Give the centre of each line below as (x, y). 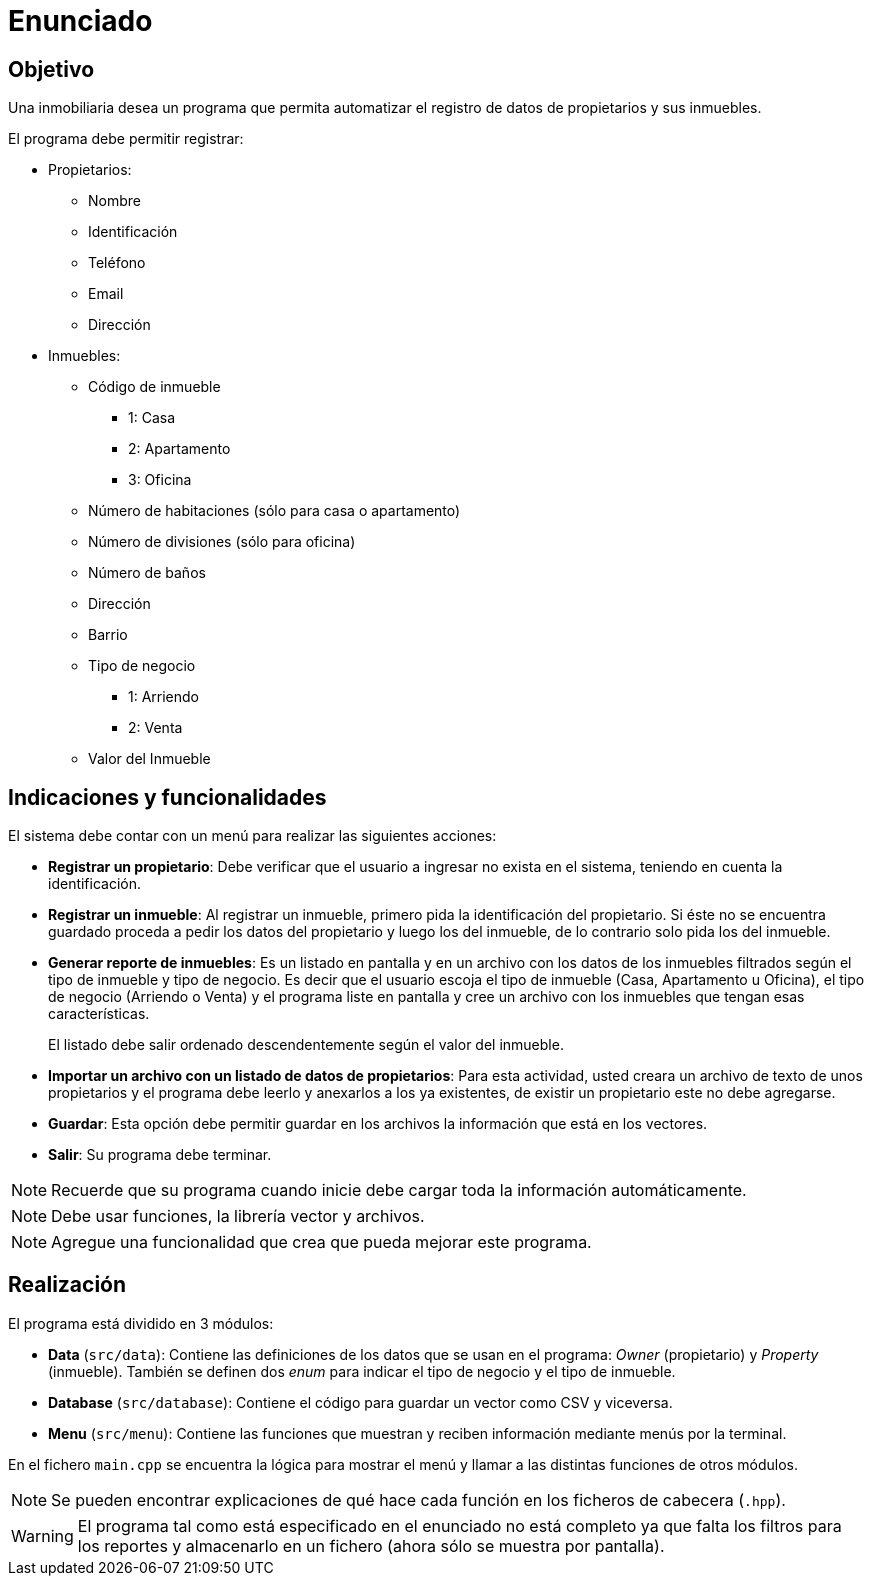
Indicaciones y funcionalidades (167, 797)
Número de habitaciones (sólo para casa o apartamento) (274, 511)
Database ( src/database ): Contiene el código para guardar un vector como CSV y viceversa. (360, 1402)
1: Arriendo (164, 697)
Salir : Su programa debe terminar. (160, 1155)
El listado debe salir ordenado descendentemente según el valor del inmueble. (306, 1045)
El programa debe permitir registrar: (126, 139)
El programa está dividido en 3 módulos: (141, 1323)
